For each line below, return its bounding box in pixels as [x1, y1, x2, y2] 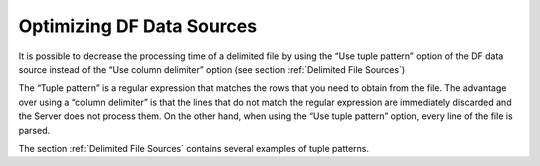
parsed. [18, 124, 50, 136]
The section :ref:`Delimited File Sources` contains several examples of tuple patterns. [18, 142, 370, 154]
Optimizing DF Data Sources [18, 15, 258, 37]
